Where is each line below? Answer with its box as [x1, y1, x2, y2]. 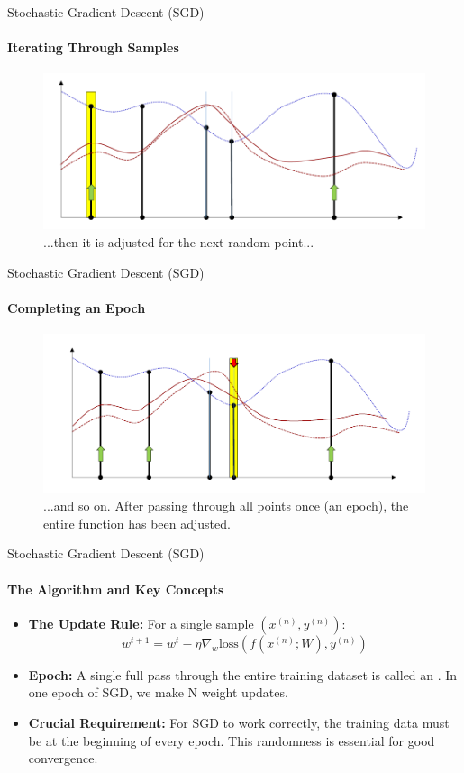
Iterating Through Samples [7, 38, 179, 57]
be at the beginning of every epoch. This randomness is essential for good [28, 731, 435, 750]
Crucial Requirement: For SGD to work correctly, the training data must [28, 713, 450, 732]
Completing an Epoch [7, 298, 146, 317]
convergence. [28, 749, 98, 768]
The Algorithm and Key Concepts [7, 579, 224, 598]
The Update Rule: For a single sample [28, 613, 254, 632]
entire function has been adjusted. [43, 513, 231, 532]
